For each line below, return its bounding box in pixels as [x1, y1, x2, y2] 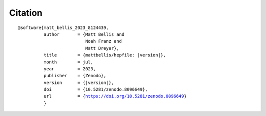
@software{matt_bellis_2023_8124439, [18, 25, 109, 30]
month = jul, [43, 59, 94, 65]
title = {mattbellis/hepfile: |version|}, [43, 52, 166, 58]
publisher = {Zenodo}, [43, 73, 106, 79]
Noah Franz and [85, 38, 122, 44]
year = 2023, [43, 66, 96, 71]
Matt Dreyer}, [85, 45, 119, 51]
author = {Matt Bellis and [43, 31, 125, 37]
